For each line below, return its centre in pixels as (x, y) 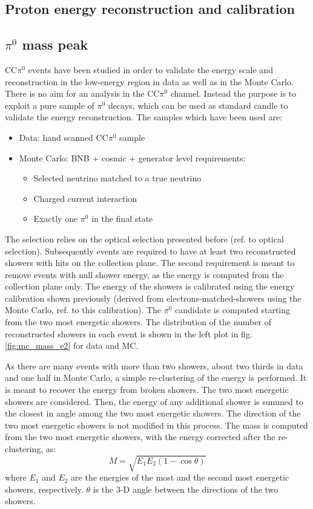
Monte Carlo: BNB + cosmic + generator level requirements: (132, 157)
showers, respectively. (44, 489)
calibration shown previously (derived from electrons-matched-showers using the (153, 298)
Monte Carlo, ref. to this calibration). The (83, 310)
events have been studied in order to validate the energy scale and (150, 69)
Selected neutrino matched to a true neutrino (117, 178)
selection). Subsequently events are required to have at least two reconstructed (150, 251)
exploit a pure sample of (50, 105)
